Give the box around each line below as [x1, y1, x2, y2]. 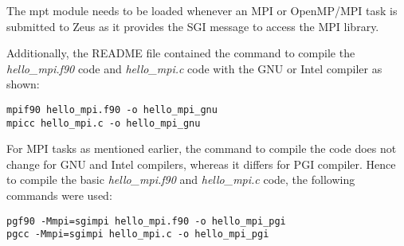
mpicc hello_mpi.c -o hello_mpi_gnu [6, 117, 201, 129]
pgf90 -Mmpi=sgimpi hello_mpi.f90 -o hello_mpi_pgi [6, 215, 286, 227]
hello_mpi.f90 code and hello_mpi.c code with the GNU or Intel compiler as [6, 60, 382, 76]
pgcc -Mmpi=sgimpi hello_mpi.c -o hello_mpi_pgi [6, 228, 269, 240]
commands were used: [6, 187, 112, 204]
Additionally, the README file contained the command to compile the [6, 45, 355, 61]
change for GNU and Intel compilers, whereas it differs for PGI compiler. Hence [6, 155, 396, 172]
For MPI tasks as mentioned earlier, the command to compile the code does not [6, 140, 397, 157]
